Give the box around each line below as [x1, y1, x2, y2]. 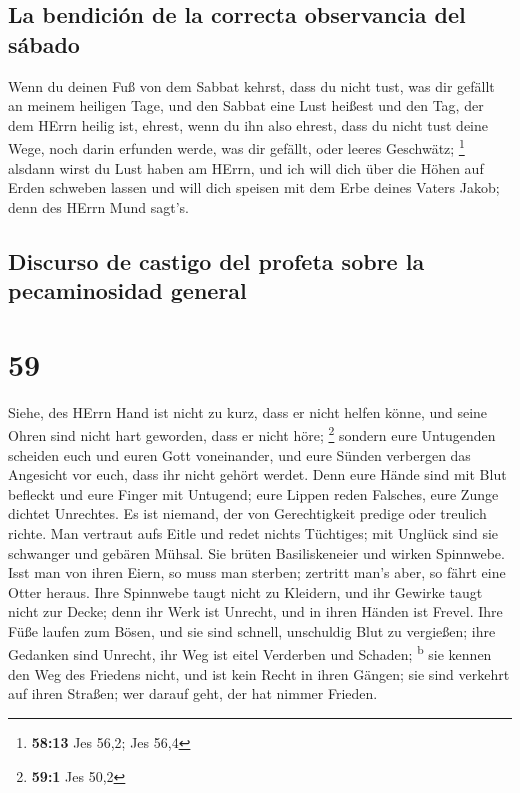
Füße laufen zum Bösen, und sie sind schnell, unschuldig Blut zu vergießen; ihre [8, 620, 496, 641]
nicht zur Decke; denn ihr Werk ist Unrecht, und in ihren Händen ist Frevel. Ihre [8, 601, 503, 622]
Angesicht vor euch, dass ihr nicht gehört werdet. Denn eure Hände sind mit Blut [8, 464, 507, 485]
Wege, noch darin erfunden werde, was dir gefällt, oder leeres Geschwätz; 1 [8, 135, 465, 159]
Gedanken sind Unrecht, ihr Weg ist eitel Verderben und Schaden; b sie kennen [8, 641, 492, 665]
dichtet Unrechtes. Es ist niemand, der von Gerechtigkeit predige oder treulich [8, 503, 487, 524]
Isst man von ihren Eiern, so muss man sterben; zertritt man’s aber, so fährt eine [8, 562, 506, 583]
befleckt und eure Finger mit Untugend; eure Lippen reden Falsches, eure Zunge [8, 483, 499, 504]
